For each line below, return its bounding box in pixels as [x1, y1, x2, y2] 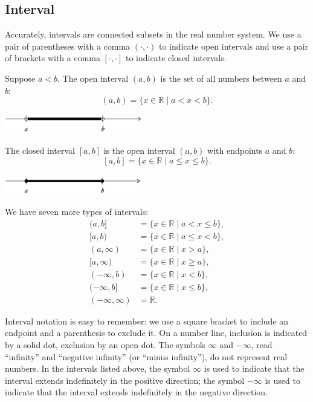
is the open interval [103, 144, 175, 157]
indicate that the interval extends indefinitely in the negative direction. [5, 386, 268, 398]
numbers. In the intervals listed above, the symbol [5, 362, 190, 375]
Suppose [5, 71, 36, 84]
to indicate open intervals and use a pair [158, 39, 309, 52]
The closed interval [5, 144, 75, 157]
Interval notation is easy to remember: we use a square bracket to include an [5, 314, 289, 327]
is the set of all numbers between [160, 71, 282, 84]
